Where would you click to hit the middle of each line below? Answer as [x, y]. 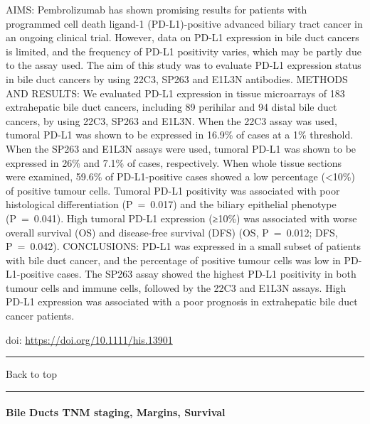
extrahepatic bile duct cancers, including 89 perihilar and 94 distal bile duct [171, 107]
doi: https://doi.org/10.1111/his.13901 [89, 339]
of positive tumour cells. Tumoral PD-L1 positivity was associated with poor [173, 190]
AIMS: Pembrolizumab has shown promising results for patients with [157, 9]
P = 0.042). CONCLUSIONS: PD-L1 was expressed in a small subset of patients [183, 246]
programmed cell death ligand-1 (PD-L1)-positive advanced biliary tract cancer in [184, 23]
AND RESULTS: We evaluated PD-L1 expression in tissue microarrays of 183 [175, 93]
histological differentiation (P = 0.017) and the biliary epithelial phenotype [171, 204]
